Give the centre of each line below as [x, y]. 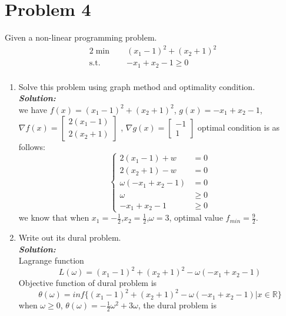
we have [33, 109]
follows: [32, 146]
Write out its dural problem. [70, 237]
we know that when [54, 217]
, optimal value [196, 217]
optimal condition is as [239, 127]
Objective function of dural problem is [88, 283]
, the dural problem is [177, 305]
